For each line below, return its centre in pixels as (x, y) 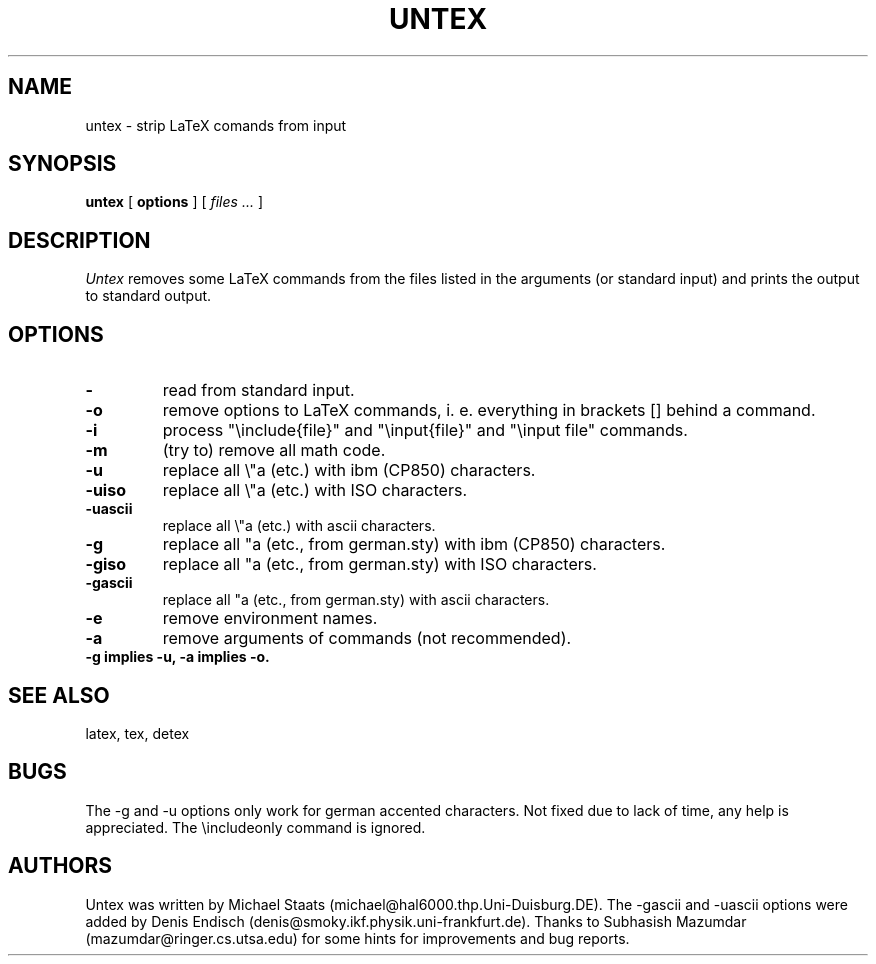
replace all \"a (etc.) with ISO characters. (314, 490)
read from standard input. (258, 390)
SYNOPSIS (62, 164)
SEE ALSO (59, 695)
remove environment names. (270, 618)
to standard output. (148, 296)
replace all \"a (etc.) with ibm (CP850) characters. (349, 470)
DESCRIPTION (79, 240)
